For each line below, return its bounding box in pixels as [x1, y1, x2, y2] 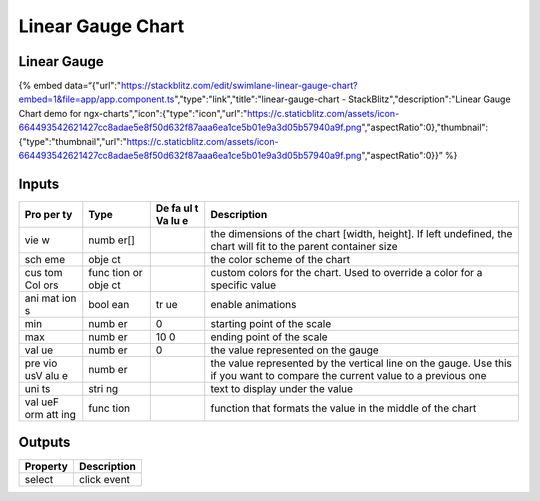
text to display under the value [210, 381, 354, 395]
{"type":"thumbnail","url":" [18, 135, 127, 147]
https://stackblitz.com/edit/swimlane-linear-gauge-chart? [120, 80, 359, 92]
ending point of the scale [210, 330, 329, 344]
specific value [210, 278, 277, 292]
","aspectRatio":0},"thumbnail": [361, 121, 489, 134]
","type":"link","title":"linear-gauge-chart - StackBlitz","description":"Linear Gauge [173, 93, 511, 105]
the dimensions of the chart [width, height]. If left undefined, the [210, 226, 513, 240]
